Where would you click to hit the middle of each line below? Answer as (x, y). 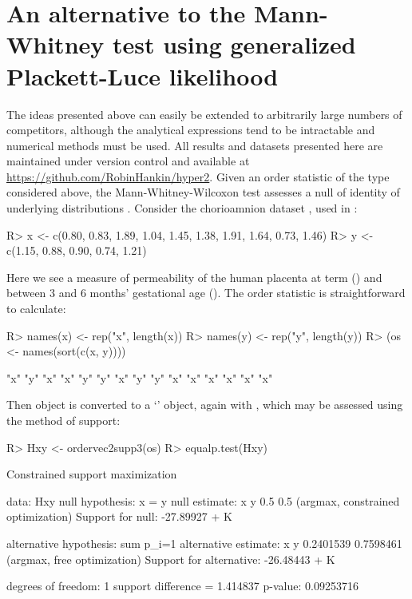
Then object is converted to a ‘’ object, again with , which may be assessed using (205, 405)
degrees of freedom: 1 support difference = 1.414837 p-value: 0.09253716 (182, 586)
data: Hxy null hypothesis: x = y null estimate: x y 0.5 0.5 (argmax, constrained (203, 500)
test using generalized (234, 44)
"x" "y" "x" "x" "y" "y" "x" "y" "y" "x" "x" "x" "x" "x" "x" (140, 377)
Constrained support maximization (92, 474)
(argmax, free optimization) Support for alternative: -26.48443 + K (171, 559)
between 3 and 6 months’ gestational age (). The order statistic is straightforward (206, 293)
